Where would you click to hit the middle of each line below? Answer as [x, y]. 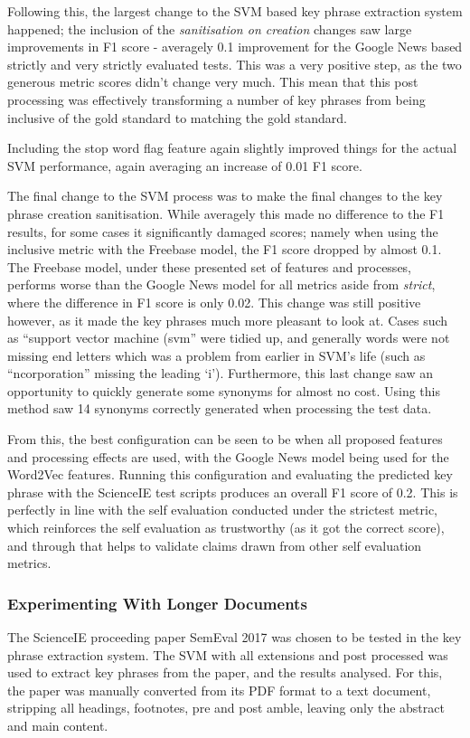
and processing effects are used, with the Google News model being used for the [228, 456]
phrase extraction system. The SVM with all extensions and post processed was [228, 654]
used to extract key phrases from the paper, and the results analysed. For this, [225, 672]
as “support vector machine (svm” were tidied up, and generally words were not [229, 338]
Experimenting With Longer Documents [157, 603]
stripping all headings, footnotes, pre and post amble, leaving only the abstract [226, 708]
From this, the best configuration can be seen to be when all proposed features [225, 439]
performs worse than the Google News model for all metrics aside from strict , [221, 284]
